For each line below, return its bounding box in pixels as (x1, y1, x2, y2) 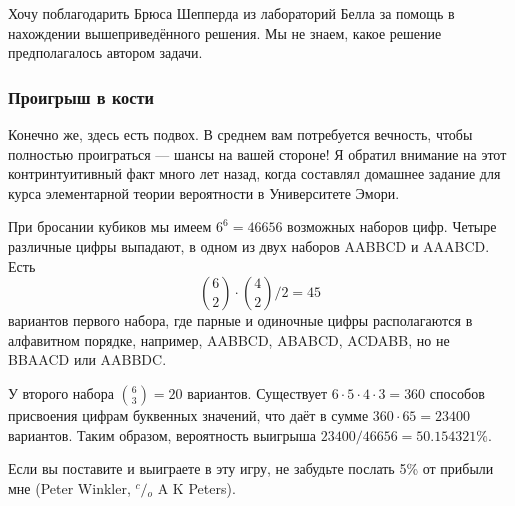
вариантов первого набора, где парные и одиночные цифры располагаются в (8, 310, 473, 331)
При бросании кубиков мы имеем (8, 216, 212, 237)
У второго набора (8, 382, 114, 403)
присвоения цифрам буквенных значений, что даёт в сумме (8, 404, 369, 425)
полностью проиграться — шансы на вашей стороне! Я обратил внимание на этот (8, 143, 507, 164)
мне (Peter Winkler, (8, 477, 131, 498)
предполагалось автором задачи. (8, 42, 203, 63)
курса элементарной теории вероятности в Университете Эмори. (8, 182, 400, 203)
